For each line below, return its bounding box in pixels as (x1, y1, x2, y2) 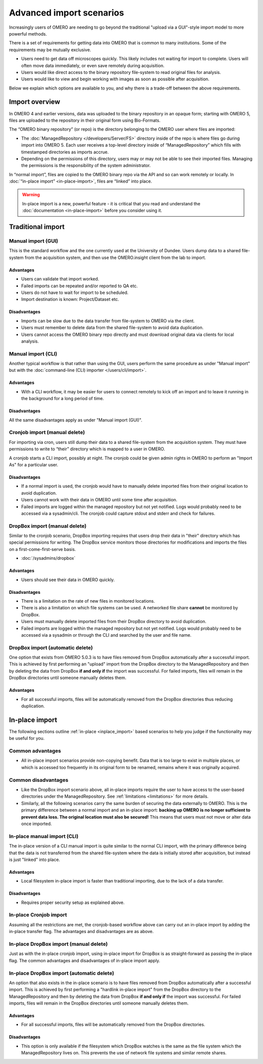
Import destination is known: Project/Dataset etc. (21, 296, 119, 302)
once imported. (21, 821, 52, 826)
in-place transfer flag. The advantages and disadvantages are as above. (9, 929, 154, 935)
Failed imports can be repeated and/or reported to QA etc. (21, 283, 138, 289)
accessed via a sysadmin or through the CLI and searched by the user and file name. (21, 632, 192, 638)
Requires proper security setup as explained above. (21, 899, 125, 905)
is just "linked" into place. (9, 857, 60, 862)
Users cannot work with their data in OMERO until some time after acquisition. (21, 497, 178, 503)
